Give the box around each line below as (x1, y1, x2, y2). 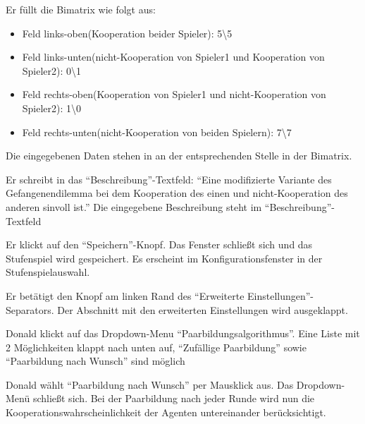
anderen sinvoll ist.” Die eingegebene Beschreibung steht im (6, 199, 262, 214)
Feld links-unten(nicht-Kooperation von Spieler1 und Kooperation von (22, 49, 325, 64)
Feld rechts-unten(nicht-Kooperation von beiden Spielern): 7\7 (22, 124, 292, 139)
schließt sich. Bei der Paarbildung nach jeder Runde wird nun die (32, 391, 315, 406)
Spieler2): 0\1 (22, 63, 82, 78)
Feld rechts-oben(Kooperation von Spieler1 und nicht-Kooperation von (22, 87, 326, 102)
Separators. (6, 302, 54, 317)
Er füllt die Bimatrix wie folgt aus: (6, 2, 156, 16)
